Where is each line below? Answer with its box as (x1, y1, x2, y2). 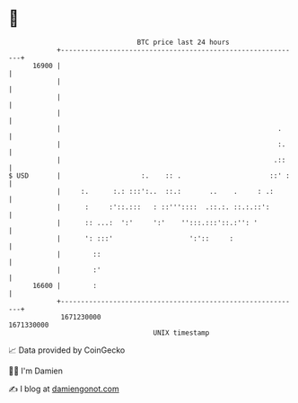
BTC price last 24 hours (136, 38, 230, 47)
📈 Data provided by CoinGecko (8, 345, 126, 355)
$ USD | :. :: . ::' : (8, 171, 291, 180)
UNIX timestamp (153, 328, 210, 337)
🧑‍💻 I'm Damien (8, 365, 64, 376)
